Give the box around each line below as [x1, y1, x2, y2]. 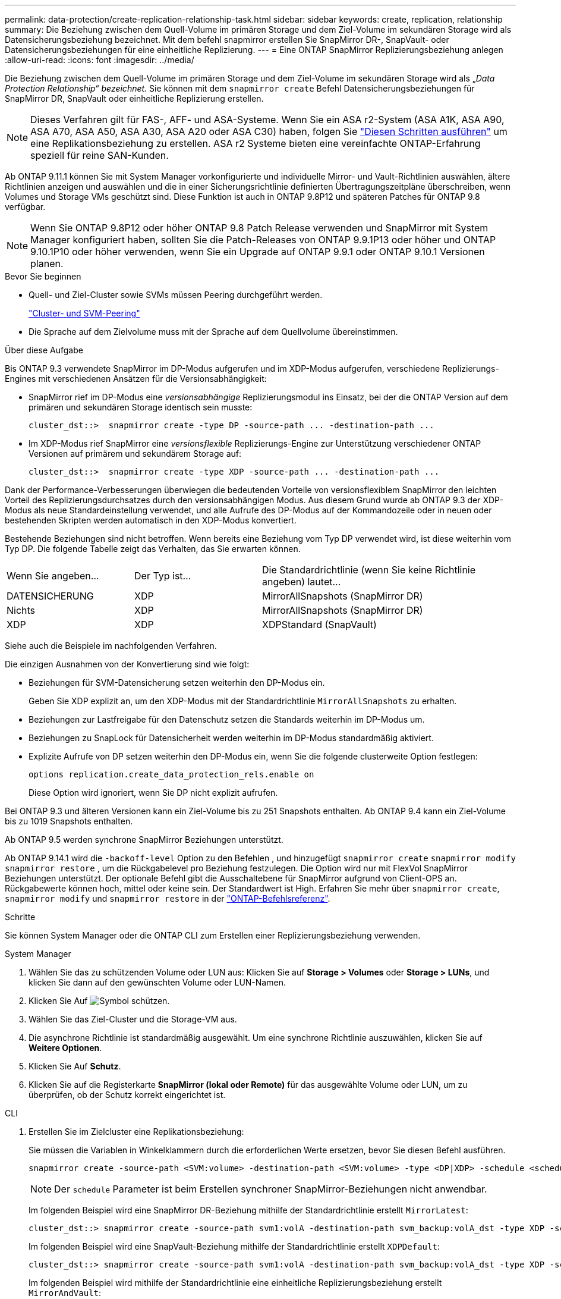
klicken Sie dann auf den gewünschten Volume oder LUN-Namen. [29, 977, 286, 987]
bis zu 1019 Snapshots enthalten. [5, 816, 133, 826]
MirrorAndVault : [29, 1288, 102, 1298]
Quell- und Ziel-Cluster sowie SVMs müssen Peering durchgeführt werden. [29, 290, 323, 300]
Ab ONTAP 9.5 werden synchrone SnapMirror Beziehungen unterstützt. [5, 834, 283, 845]
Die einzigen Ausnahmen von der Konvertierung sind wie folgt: [5, 659, 250, 669]
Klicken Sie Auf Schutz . [29, 1061, 121, 1071]
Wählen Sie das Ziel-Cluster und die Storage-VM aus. [29, 1014, 237, 1024]
